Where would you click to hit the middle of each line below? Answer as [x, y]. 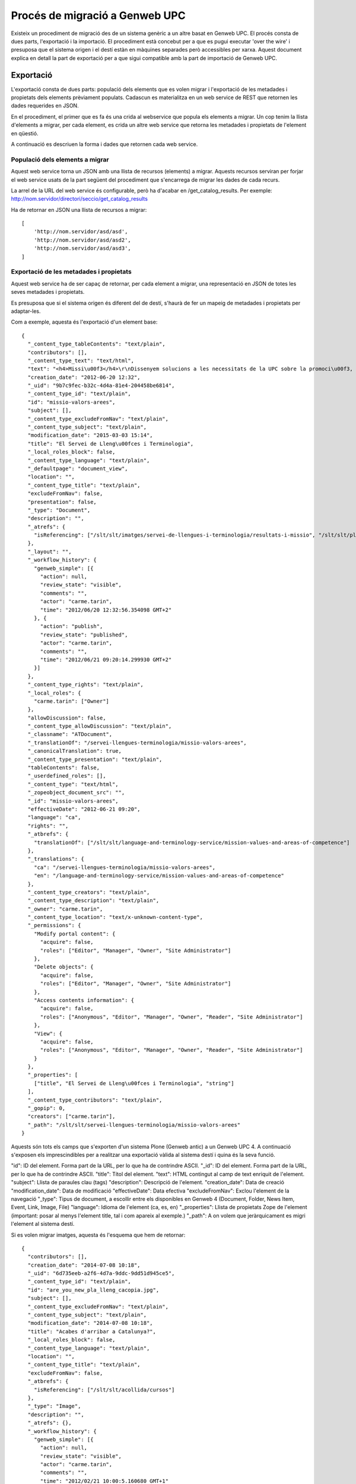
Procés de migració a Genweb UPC [98, 15]
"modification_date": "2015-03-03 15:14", [90, 435]
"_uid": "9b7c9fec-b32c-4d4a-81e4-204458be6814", [101, 386]
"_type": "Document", [59, 510]
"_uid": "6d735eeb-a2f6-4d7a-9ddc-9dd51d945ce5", [101, 1274]
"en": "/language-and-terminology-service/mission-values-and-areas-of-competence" [159, 876]
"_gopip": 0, [47, 1108]
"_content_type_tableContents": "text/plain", [96, 344]
